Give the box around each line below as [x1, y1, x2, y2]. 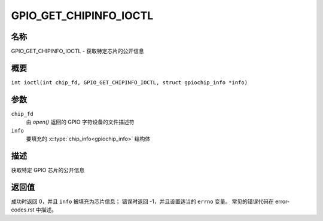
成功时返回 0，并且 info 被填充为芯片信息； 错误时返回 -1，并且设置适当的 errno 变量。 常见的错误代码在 [11, 198, 275, 205]
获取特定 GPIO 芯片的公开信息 [11, 166, 85, 173]
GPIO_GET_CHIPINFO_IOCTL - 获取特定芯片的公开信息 [11, 48, 144, 55]
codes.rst [11, 206, 35, 213]
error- [275, 198, 290, 205]
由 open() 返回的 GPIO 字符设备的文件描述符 [26, 118, 135, 125]
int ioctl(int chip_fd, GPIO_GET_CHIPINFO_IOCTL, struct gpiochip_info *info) [11, 79, 248, 86]
